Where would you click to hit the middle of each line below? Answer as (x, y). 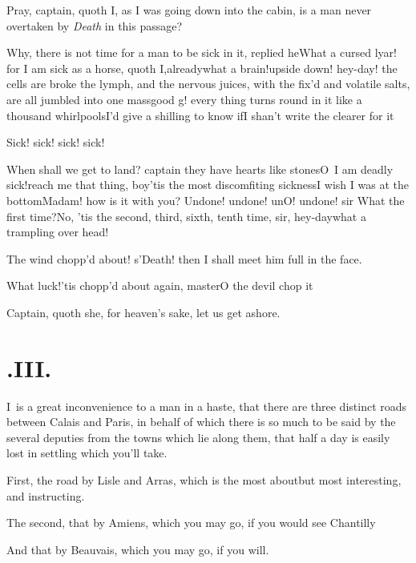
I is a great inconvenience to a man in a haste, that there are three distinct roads (207, 406)
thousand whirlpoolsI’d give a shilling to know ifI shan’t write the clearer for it (200, 115)
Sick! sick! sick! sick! (56, 142)
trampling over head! (58, 232)
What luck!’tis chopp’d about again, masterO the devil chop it (160, 286)
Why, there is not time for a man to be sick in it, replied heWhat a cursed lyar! (202, 52)
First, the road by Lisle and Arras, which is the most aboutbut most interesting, (204, 480)
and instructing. (46, 495)
